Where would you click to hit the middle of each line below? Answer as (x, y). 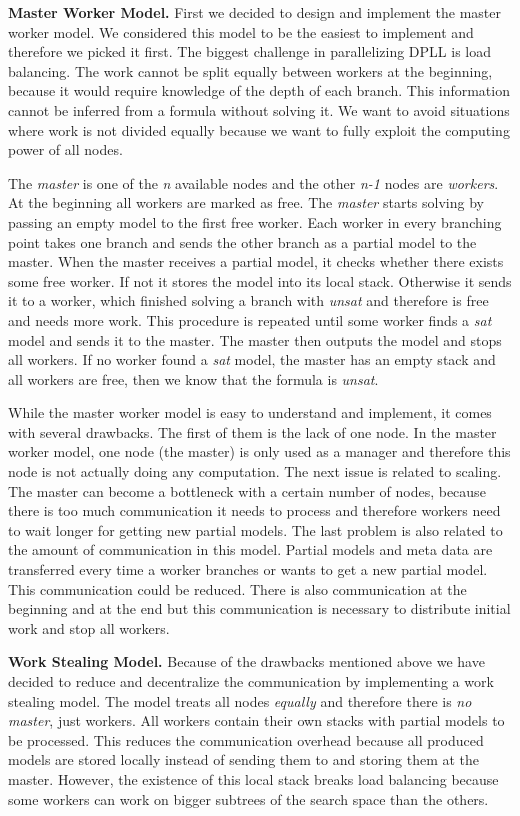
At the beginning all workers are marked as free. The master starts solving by (246, 202)
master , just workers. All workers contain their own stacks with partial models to (256, 720)
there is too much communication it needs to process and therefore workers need (254, 510)
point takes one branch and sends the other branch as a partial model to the (242, 241)
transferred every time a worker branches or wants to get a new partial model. (248, 569)
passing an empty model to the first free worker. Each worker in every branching (255, 221)
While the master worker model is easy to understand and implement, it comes (250, 412)
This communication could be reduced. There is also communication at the (237, 588)
